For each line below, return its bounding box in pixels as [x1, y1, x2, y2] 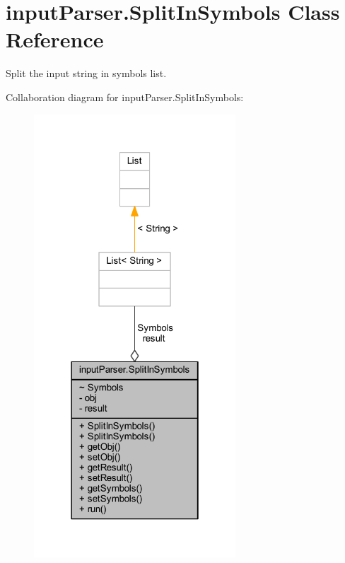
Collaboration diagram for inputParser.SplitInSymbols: [6, 89, 244, 104]
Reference [6, 25, 104, 54]
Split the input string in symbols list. [6, 66, 167, 81]
